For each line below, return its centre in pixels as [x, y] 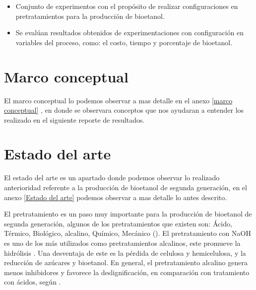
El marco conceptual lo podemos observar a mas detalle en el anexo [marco [118, 100]
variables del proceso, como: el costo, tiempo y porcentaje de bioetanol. [124, 42]
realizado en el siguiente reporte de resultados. [74, 119]
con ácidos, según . [32, 282]
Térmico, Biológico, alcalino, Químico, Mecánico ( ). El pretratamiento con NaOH [128, 233]
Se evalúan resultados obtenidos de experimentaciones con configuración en [130, 33]
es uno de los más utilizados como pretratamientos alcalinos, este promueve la [122, 243]
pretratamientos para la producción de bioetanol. [90, 16]
